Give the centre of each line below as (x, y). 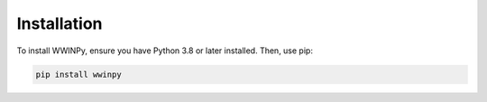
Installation (60, 23)
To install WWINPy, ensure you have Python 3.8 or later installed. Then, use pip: (165, 51)
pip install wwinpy (78, 74)
